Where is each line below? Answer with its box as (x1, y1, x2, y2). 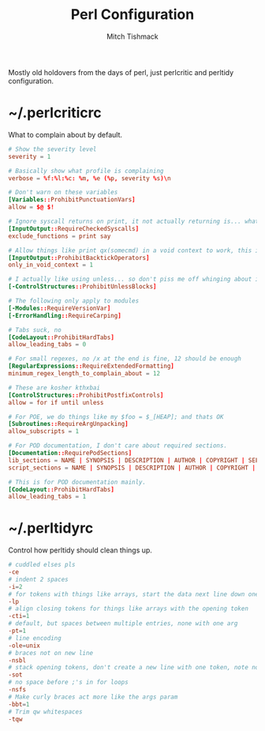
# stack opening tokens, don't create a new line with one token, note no (8, 664, 259, 672)
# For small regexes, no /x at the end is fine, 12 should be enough (8, 355, 242, 363)
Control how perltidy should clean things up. (8, 545, 152, 555)
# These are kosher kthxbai (8, 383, 101, 392)
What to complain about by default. (8, 130, 123, 139)
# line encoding (8, 634, 62, 642)
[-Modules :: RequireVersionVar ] (8, 304, 111, 312)
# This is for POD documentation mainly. (8, 478, 147, 486)
